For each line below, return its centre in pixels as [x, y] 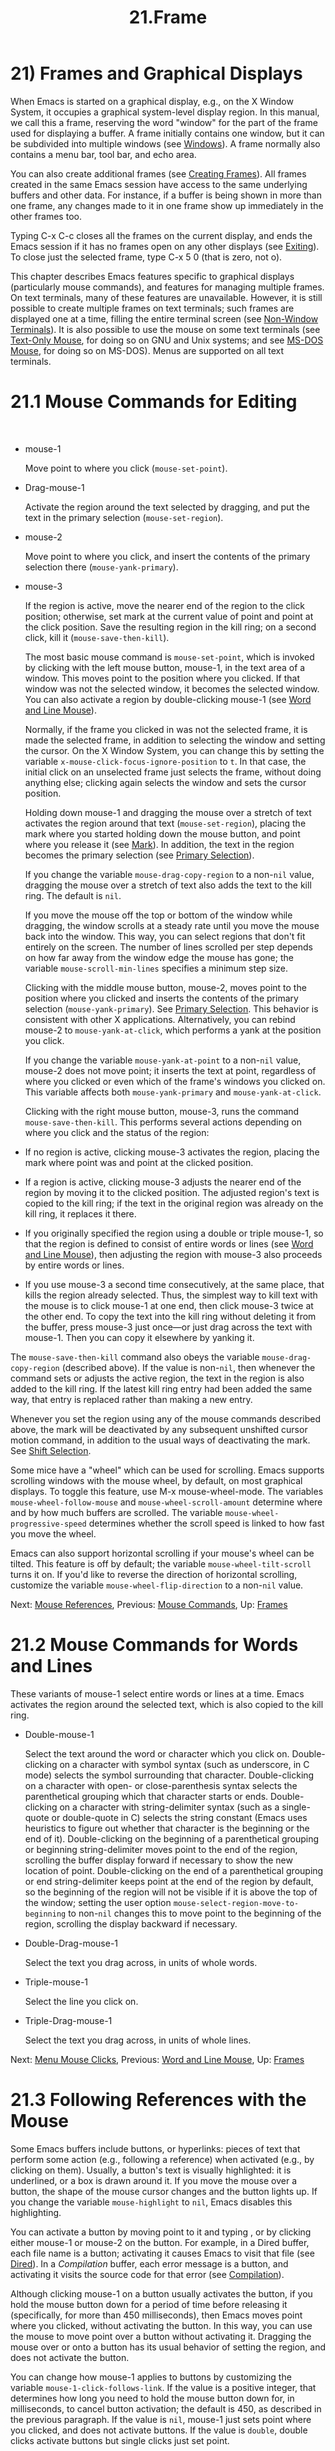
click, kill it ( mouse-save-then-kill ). [97, 637]
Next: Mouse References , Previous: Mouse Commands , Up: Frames [149, 1604]
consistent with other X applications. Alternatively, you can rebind [160, 1019]
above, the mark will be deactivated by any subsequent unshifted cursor [159, 1429]
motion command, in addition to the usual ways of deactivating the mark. [160, 1440]
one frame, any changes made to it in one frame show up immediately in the [167, 205]
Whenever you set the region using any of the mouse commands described [166, 1418]
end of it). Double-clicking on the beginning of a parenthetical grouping [172, 1838]
